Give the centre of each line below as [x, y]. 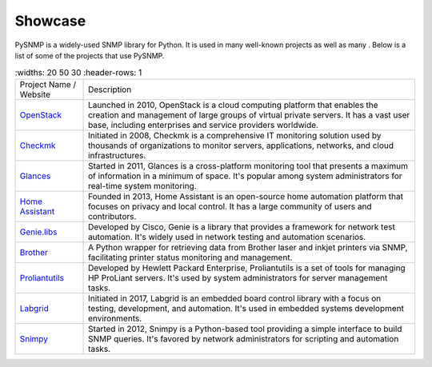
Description [110, 90]
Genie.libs [38, 232]
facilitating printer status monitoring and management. [190, 257]
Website [35, 94]
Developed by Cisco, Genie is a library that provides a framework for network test [242, 226]
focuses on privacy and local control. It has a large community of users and [230, 206]
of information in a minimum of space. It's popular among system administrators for [246, 176]
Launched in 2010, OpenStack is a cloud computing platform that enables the [234, 105]
